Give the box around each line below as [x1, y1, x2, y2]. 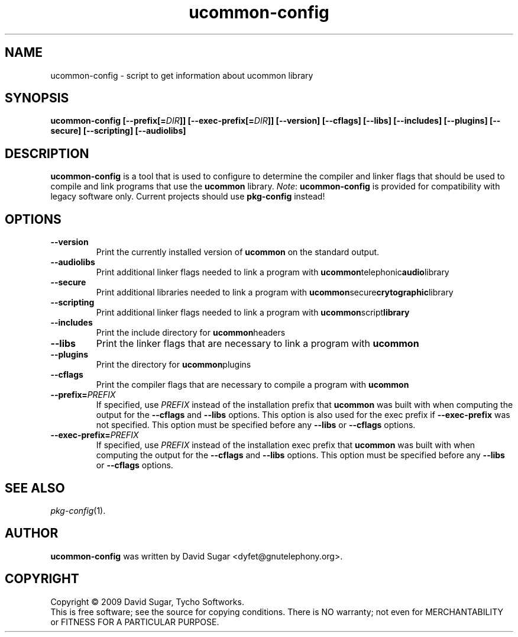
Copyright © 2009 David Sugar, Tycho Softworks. [50, 596, 244, 607]
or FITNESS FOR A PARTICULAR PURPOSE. [50, 616, 219, 627]
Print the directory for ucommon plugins [96, 359, 251, 370]
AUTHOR [5, 526, 59, 541]
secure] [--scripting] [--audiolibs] [50, 126, 186, 136]
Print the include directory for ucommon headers [96, 327, 286, 338]
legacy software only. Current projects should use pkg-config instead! [50, 191, 325, 202]
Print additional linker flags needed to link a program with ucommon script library [96, 307, 410, 318]
